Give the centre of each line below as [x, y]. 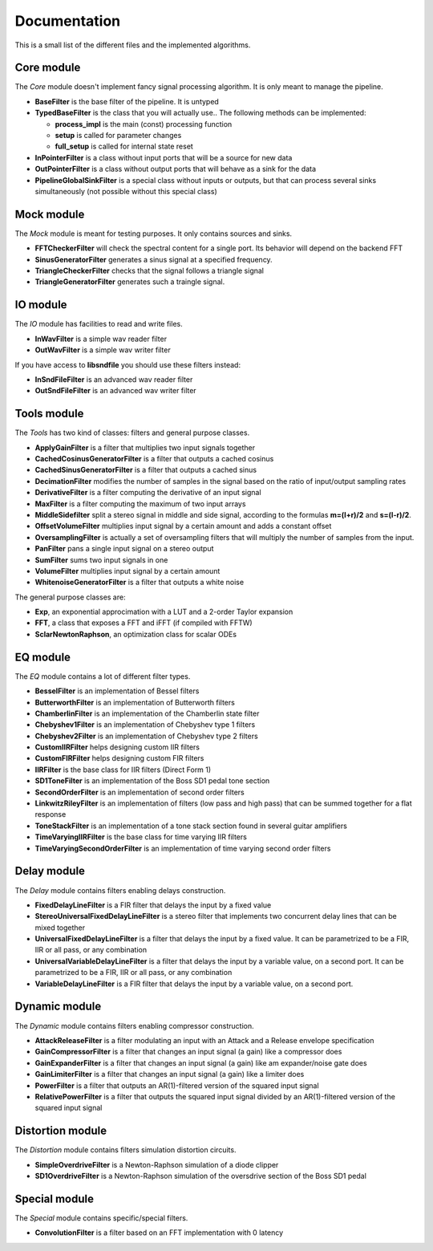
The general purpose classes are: [70, 597]
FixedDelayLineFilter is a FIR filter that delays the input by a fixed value [153, 905]
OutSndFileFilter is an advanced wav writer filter [115, 391]
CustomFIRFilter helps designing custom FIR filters [119, 758]
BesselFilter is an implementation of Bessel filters [117, 691]
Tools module [49, 414]
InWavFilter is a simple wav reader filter [101, 339]
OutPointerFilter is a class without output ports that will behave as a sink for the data [176, 169]
